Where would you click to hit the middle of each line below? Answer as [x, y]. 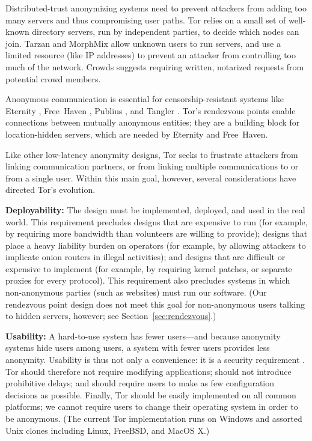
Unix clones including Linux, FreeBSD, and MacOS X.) [108, 430]
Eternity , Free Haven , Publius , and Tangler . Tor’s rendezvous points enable [151, 110]
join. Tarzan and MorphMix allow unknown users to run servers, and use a [143, 43]
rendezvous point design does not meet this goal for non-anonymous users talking [155, 304]
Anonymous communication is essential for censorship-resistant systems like [145, 99]
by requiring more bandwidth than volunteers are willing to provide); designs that [157, 233]
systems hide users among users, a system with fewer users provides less [138, 348]
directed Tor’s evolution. [50, 190]
